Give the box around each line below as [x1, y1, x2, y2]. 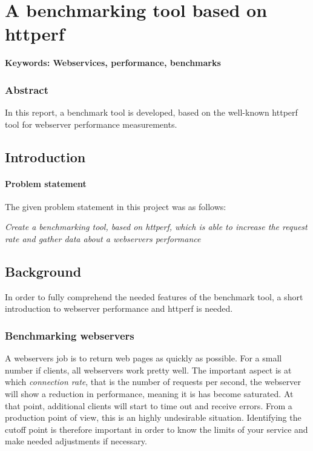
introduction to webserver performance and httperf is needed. [5, 302, 233, 315]
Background [5, 262, 82, 281]
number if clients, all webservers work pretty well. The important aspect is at [5, 363, 292, 376]
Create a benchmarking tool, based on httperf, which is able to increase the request [5, 220, 308, 233]
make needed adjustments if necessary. [5, 435, 147, 447]
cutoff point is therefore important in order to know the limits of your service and [5, 423, 308, 435]
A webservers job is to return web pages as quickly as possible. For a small [5, 352, 282, 364]
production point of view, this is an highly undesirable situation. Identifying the [5, 411, 301, 424]
